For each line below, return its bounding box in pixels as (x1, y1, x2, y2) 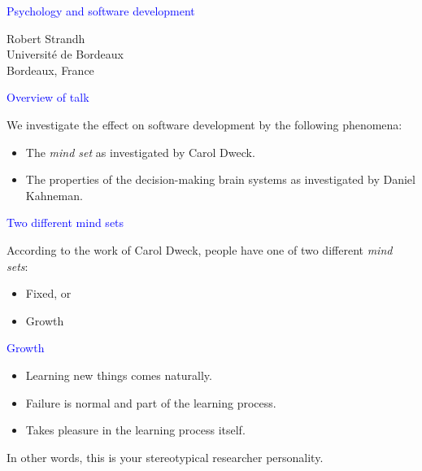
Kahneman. (25, 186, 83, 203)
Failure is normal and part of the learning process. (25, 394, 276, 411)
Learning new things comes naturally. (25, 366, 212, 383)
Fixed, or (25, 285, 72, 302)
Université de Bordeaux (7, 46, 124, 63)
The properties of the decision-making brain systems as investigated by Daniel (25, 171, 415, 188)
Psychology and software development (7, 2, 195, 19)
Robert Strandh (7, 29, 85, 46)
